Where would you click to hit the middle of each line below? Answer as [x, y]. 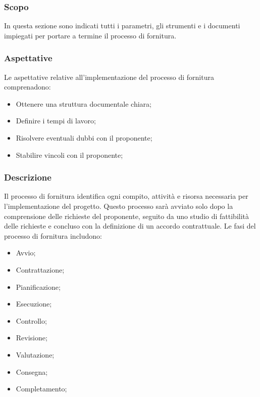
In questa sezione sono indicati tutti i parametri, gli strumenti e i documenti [122, 26]
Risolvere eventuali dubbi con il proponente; [84, 138]
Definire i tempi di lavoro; [56, 121]
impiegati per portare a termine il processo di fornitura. [90, 35]
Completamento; [41, 389]
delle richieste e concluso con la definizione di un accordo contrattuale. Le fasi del [130, 226]
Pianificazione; [38, 286]
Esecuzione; [34, 304]
